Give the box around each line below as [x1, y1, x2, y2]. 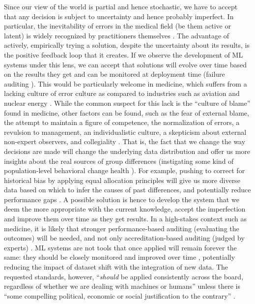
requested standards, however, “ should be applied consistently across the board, [4, 271, 244, 281]
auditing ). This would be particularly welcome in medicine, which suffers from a [4, 78, 247, 89]
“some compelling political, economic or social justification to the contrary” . [4, 290, 235, 301]
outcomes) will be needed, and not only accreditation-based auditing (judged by [4, 233, 245, 243]
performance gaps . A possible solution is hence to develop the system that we [4, 194, 239, 204]
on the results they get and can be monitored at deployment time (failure [4, 69, 225, 79]
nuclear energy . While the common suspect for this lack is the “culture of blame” [4, 97, 251, 108]
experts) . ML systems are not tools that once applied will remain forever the [4, 242, 237, 252]
